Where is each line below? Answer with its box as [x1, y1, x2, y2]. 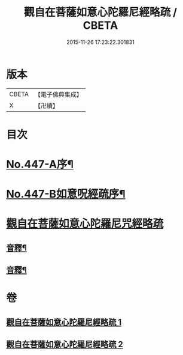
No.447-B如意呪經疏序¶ [6, 187, 126, 201]
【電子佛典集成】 [34, 90, 83, 99]
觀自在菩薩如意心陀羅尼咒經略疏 [6, 217, 164, 231]
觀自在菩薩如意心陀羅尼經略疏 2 [6, 339, 124, 350]
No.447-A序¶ [6, 157, 74, 171]
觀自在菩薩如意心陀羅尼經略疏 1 [6, 317, 122, 327]
